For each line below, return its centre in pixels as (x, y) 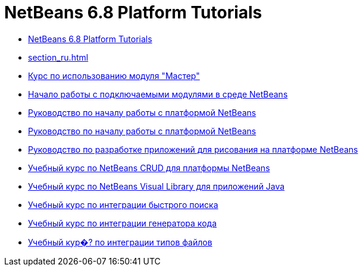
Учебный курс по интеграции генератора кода (122, 223)
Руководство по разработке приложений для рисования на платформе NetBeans (193, 149)
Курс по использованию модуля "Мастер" (114, 75)
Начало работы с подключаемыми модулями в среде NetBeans (158, 94)
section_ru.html (58, 57)
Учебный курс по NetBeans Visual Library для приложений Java (157, 186)
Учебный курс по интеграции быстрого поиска (123, 204)
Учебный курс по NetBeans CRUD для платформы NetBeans (149, 168)
